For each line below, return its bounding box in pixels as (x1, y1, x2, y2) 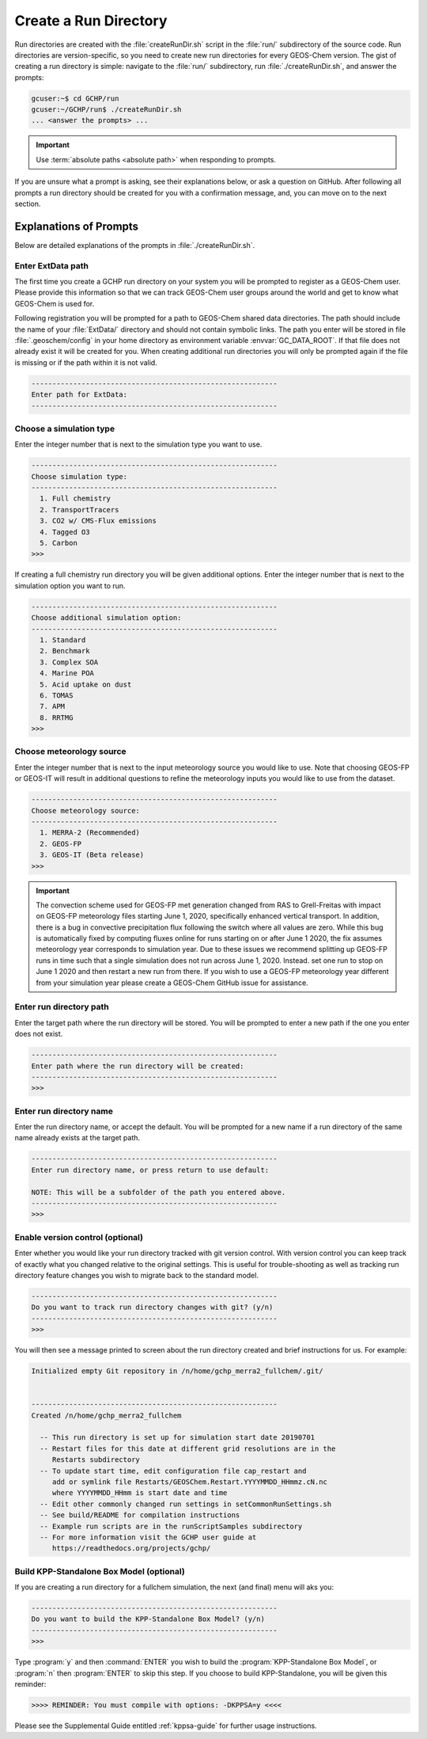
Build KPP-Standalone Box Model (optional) (14, 1566, 185, 1577)
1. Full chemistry (40, 494, 111, 503)
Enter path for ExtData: (31, 390, 128, 399)
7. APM (40, 702, 66, 711)
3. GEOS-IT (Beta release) (40, 850, 145, 859)
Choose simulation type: (31, 472, 128, 481)
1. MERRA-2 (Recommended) (40, 828, 140, 837)
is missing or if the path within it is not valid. (14, 357, 157, 367)
